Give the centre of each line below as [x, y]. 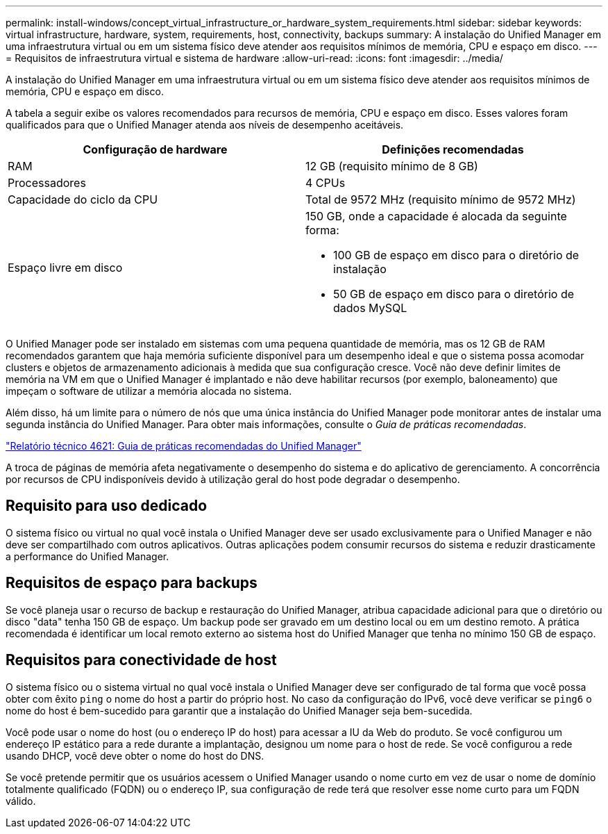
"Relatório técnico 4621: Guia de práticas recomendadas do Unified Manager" [184, 446]
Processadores [47, 183]
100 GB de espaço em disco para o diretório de [456, 255]
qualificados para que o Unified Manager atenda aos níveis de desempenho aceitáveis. [205, 125]
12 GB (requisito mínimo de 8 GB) [392, 166]
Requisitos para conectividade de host [141, 660]
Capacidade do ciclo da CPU [83, 199]
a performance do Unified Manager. [87, 556]
